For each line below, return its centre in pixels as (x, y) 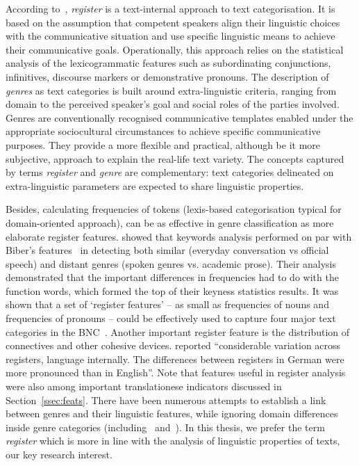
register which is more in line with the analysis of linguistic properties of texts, (173, 441)
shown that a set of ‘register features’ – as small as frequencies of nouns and (167, 304)
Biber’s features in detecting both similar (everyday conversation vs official (167, 250)
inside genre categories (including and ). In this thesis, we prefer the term (165, 427)
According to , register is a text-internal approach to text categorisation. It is (170, 8)
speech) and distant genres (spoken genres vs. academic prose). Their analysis (171, 263)
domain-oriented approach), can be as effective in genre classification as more (170, 222)
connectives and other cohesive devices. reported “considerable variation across (173, 345)
